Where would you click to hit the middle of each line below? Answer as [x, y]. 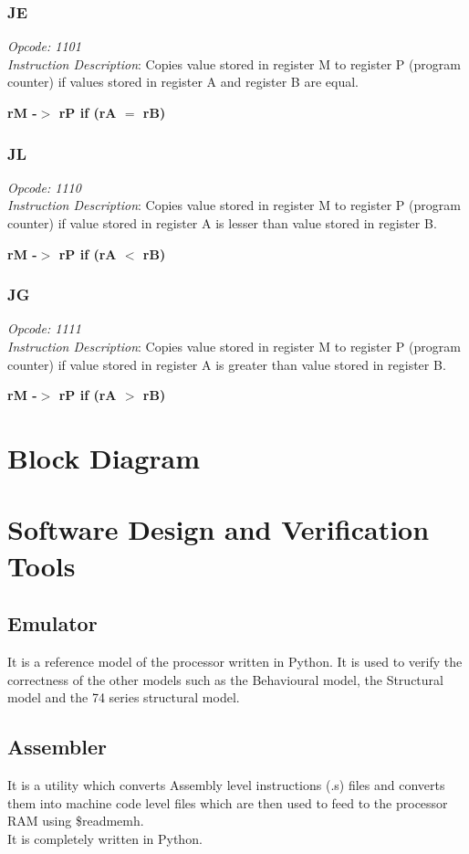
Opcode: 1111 [44, 328]
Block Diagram [104, 457]
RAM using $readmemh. [76, 821]
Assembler [57, 747]
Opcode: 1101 [44, 46]
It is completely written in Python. [105, 838]
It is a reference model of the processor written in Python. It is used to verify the [235, 661]
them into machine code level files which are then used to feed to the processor [228, 802]
